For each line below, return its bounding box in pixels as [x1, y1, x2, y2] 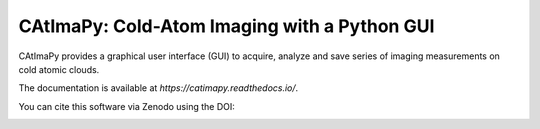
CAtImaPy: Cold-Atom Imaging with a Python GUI [18, 15, 435, 37]
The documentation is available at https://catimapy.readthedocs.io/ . [18, 82, 299, 94]
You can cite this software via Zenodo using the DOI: [18, 100, 235, 112]
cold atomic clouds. [18, 63, 100, 75]
